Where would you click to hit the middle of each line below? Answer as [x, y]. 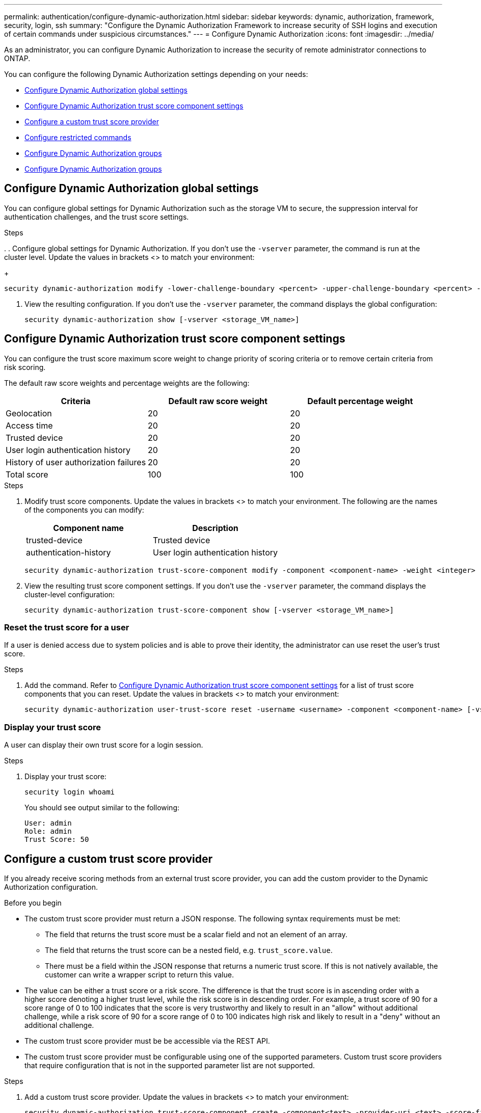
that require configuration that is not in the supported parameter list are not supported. [170, 1066]
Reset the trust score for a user [67, 628]
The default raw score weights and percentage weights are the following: [127, 383]
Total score [27, 474]
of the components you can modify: [84, 510]
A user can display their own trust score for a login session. [104, 745]
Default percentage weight [360, 401]
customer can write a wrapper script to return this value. [139, 975]
